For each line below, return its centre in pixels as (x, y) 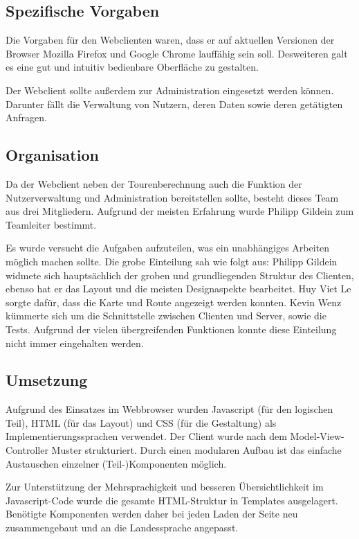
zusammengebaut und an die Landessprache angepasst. (122, 528)
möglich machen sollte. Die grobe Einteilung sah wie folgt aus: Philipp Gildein (172, 261)
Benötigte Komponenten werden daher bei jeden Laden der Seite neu (152, 514)
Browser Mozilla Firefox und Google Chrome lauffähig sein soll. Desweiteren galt (177, 53)
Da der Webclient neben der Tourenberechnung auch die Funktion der (154, 183)
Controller (27, 450)
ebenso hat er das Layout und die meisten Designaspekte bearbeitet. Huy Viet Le (178, 289)
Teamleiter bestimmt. (51, 224)
